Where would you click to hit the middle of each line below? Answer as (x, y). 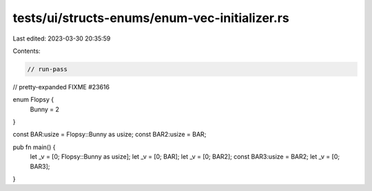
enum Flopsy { (33, 100)
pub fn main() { (34, 147)
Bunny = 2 (45, 109)
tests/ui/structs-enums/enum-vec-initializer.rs (151, 18)
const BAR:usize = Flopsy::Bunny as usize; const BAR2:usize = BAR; (110, 135)
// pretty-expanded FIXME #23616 (61, 87)
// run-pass (48, 69)
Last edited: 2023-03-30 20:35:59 (62, 38)
